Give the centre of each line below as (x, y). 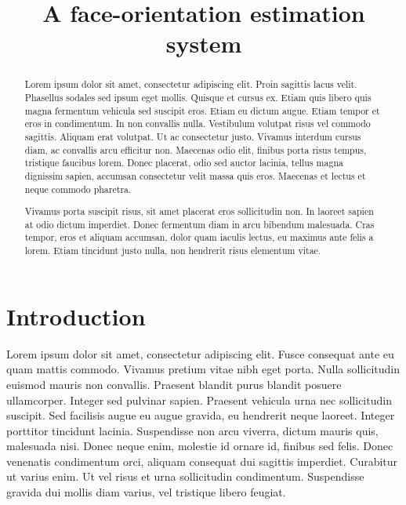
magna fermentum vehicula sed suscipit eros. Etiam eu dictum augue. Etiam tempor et (202, 110)
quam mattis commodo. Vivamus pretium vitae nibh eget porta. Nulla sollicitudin (203, 369)
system (204, 44)
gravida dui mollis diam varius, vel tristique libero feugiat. (146, 492)
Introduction (76, 316)
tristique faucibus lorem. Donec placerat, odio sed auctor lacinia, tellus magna (184, 163)
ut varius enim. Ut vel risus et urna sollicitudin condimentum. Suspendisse (185, 476)
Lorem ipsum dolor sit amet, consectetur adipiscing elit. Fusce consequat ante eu (200, 353)
